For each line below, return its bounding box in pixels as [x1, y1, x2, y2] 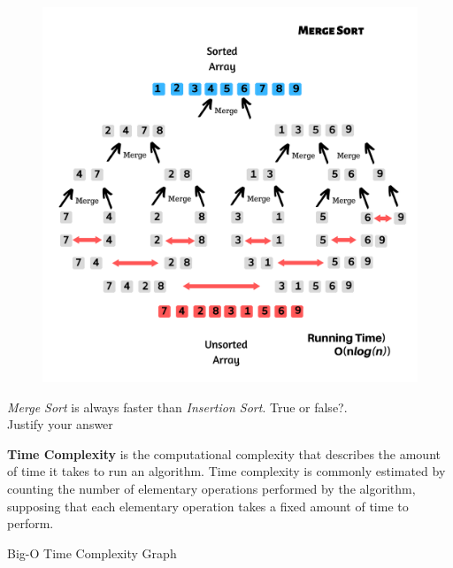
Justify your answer [7, 415, 113, 434]
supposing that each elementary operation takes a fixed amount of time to [7, 496, 409, 515]
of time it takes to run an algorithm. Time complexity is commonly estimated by [7, 462, 446, 480]
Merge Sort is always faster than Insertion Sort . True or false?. [7, 397, 348, 416]
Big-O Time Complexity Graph [7, 543, 177, 562]
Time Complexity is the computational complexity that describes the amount [7, 444, 441, 463]
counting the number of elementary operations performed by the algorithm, [7, 479, 416, 497]
